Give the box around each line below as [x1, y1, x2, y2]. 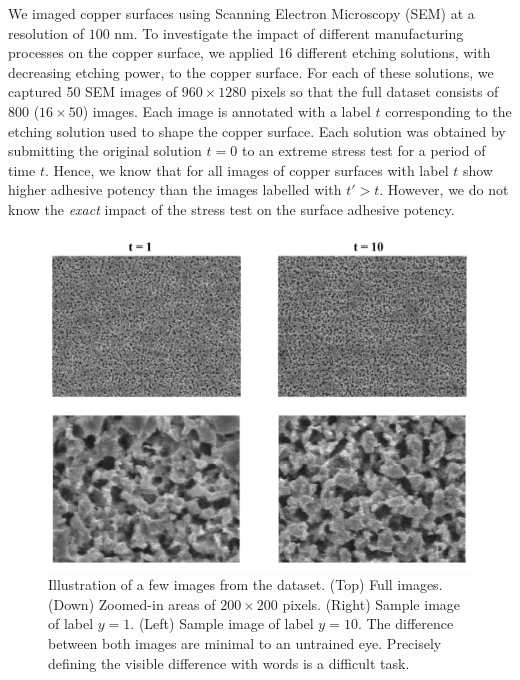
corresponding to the [385, 100, 512, 121]
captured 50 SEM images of [8, 81, 178, 102]
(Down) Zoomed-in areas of [48, 593, 216, 614]
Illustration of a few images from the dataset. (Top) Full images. [48, 574, 443, 595]
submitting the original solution [8, 140, 202, 161]
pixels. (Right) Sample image [282, 593, 461, 614]
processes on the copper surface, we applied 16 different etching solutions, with [8, 42, 491, 63]
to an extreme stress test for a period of [241, 140, 486, 161]
